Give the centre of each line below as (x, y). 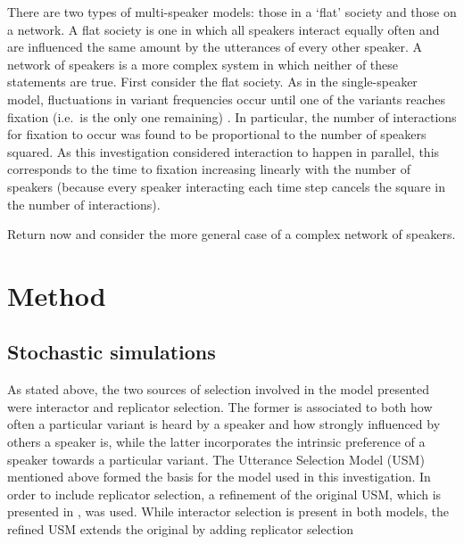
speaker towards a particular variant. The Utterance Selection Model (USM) (216, 459)
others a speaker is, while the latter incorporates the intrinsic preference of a (216, 442)
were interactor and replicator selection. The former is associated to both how (220, 406)
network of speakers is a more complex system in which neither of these (203, 64)
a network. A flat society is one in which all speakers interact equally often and (224, 29)
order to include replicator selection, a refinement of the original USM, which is (224, 494)
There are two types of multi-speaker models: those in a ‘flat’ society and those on (232, 12)
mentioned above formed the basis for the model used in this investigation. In (219, 477)
